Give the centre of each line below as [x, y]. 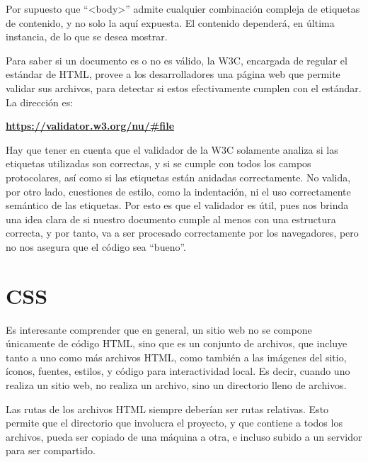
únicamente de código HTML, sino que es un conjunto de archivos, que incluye [177, 343]
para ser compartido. [51, 450]
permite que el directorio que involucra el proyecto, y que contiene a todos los [174, 423]
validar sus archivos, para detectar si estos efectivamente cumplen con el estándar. [184, 88]
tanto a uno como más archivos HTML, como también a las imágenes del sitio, [176, 357]
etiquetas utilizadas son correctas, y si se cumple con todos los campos [159, 163]
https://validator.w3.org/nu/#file [90, 126]
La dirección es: [40, 102]
